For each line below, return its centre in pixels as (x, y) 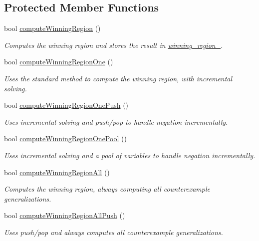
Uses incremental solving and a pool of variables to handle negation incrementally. (130, 155)
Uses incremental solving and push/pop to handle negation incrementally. (116, 121)
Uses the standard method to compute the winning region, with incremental (118, 78)
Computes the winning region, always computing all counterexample (107, 189)
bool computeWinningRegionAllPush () (65, 215)
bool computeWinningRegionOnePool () (65, 138)
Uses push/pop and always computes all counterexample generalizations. (114, 232)
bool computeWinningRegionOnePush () (66, 105)
